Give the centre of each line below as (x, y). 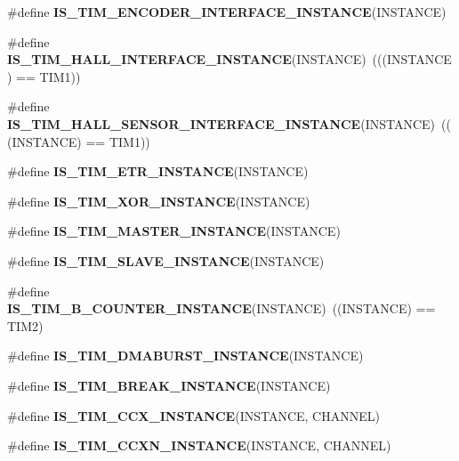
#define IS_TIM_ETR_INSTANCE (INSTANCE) (158, 171)
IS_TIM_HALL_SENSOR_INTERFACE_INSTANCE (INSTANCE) (221, 123)
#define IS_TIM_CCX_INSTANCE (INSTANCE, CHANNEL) (193, 415)
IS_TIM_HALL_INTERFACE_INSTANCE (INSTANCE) (187, 59)
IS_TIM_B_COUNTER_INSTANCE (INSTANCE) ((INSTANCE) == (221, 308)
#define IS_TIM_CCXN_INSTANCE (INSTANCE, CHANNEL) (199, 445)
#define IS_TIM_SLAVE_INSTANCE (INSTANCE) (166, 260)
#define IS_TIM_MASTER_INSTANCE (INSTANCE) (174, 231)
